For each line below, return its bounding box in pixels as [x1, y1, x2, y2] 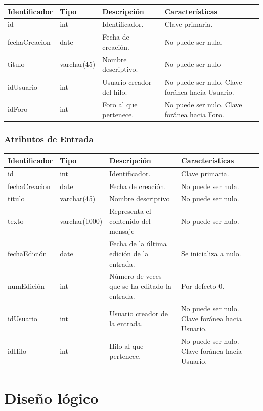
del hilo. [102, 86, 127, 97]
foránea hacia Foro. [164, 109, 224, 120]
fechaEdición [8, 248, 47, 258]
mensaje [109, 226, 135, 236]
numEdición [8, 280, 45, 291]
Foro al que [102, 99, 138, 109]
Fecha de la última [109, 238, 167, 249]
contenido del [109, 215, 151, 226]
